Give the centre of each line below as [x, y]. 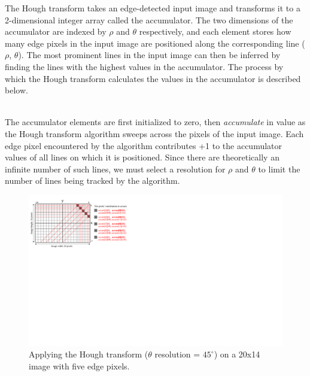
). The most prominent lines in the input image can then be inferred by [149, 55]
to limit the [279, 169]
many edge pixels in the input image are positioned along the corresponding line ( [155, 43]
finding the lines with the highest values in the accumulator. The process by [144, 66]
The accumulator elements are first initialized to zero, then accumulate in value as [155, 122]
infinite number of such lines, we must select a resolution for [115, 169]
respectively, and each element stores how [215, 31]
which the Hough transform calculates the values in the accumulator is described [153, 78]
